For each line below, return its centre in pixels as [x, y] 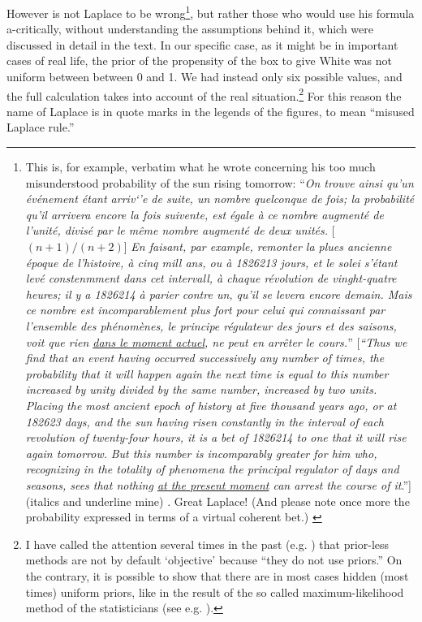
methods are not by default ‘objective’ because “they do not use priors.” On [214, 560]
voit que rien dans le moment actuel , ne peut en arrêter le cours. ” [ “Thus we [216, 341]
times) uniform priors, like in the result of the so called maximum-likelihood [215, 592]
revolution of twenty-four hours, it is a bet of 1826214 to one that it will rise [216, 437]
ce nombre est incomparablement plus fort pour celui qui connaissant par [205, 310]
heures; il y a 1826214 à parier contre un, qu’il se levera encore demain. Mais [219, 294]
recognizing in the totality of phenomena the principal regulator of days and [212, 469]
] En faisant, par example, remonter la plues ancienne [258, 246]
